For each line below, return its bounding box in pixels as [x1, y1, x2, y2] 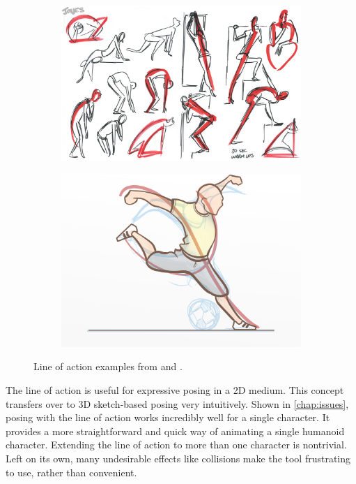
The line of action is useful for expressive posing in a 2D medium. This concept [6, 383, 344, 397]
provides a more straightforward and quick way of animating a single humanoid [6, 423, 345, 438]
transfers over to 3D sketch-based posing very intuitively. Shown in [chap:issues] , [6, 396, 349, 411]
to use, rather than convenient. [6, 464, 137, 479]
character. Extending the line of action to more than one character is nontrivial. [6, 437, 347, 452]
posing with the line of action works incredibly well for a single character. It [6, 410, 330, 425]
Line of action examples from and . [33, 359, 183, 374]
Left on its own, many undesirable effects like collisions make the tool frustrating [6, 451, 351, 466]
